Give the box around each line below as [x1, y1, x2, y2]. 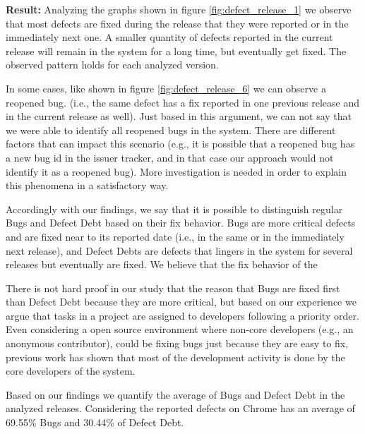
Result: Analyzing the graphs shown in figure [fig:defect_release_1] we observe [6, 2, 352, 16]
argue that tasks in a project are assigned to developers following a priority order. [6, 308, 359, 323]
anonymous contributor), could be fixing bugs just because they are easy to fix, [6, 336, 349, 351]
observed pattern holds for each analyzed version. [6, 57, 219, 72]
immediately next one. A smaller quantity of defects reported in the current [6, 30, 333, 44]
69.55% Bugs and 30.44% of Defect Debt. [6, 415, 184, 430]
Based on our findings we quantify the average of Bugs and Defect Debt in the [6, 387, 345, 402]
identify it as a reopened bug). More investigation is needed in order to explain [6, 164, 347, 179]
